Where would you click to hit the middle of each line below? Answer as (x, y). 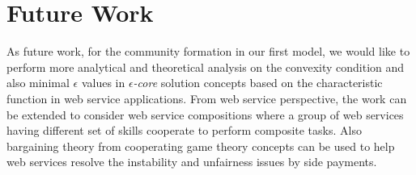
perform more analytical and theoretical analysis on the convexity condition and (206, 67)
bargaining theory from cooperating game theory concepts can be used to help (201, 146)
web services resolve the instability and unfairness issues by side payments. (192, 162)
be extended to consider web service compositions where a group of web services (205, 114)
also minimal (38, 83)
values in (103, 83)
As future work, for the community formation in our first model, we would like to (208, 51)
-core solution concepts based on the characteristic (258, 83)
